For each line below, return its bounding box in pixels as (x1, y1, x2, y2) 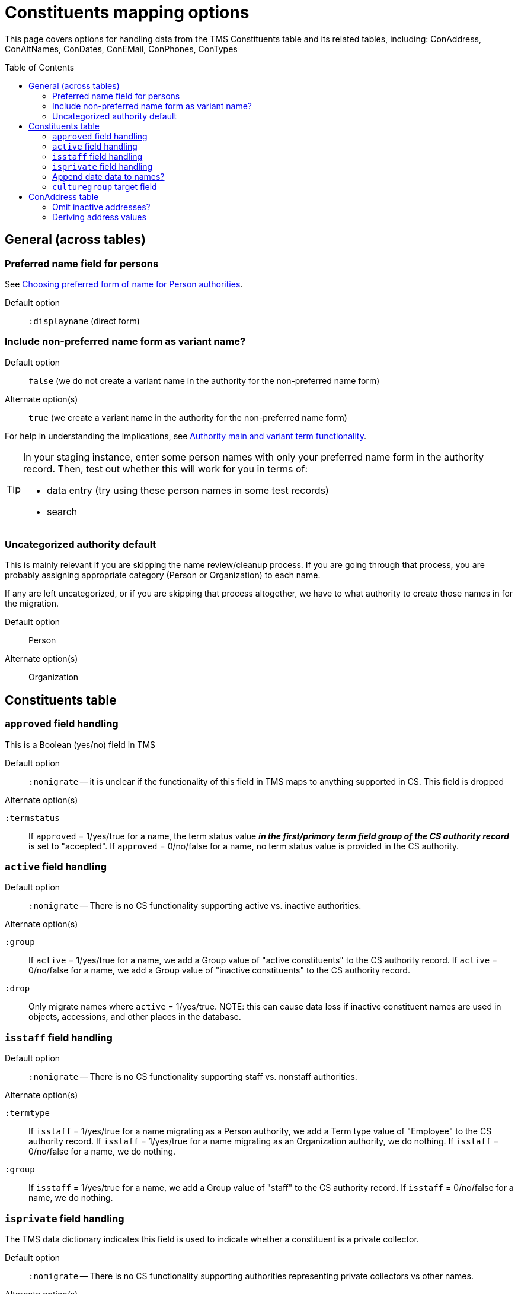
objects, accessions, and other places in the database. (28, 1011, 241, 1022)
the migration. (5, 598, 59, 609)
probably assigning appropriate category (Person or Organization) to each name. (5, 570, 321, 581)
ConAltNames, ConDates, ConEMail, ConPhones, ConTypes (5, 43, 238, 54)
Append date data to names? (52, 171, 165, 182)
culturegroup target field (52, 181, 157, 192)
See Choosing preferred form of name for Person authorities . (5, 278, 243, 289)
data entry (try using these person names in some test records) (47, 484, 329, 496)
